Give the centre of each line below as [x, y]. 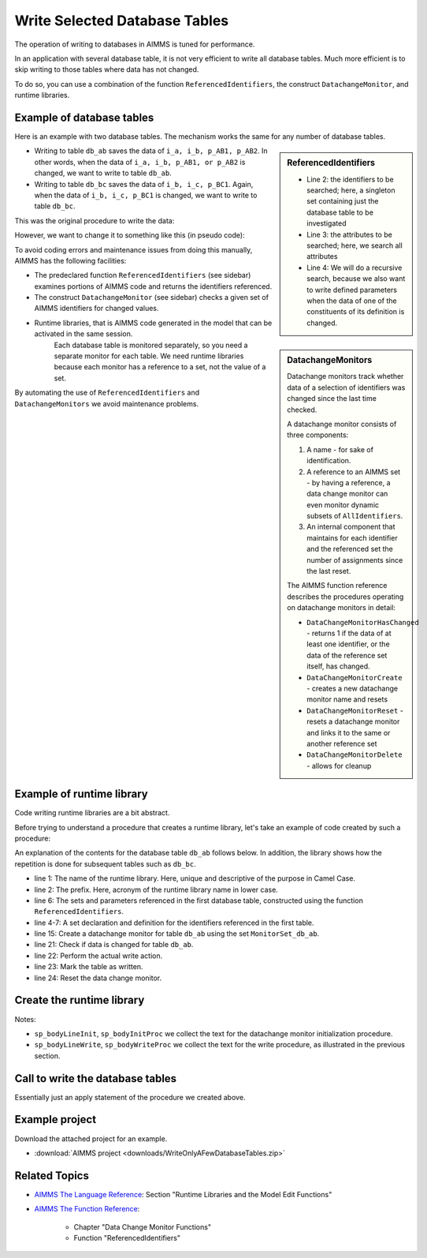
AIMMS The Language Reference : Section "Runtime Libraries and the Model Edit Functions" [183, 1194]
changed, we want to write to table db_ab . [103, 173]
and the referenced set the [350, 549]
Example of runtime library [82, 794]
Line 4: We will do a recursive [355, 268]
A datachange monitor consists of [342, 424]
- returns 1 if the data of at [349, 633]
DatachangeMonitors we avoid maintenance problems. [107, 403]
